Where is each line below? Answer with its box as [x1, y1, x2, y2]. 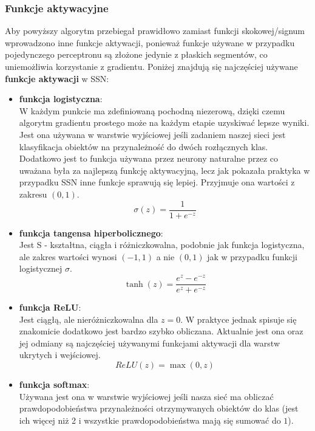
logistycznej [19, 262, 63, 275]
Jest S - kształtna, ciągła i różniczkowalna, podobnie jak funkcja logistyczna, [19, 238, 305, 251]
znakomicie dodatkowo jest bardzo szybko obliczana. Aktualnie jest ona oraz [19, 325, 303, 337]
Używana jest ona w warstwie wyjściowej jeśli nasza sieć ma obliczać [19, 390, 274, 402]
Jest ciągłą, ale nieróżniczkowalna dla [19, 312, 158, 325]
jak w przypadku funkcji [207, 250, 297, 263]
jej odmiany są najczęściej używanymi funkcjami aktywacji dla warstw [19, 336, 280, 349]
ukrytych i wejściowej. [19, 348, 101, 361]
